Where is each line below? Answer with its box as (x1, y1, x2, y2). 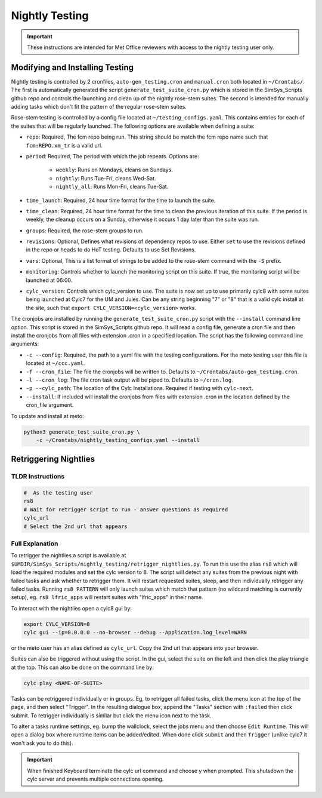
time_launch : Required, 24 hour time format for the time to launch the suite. (26, 197, 216, 204)
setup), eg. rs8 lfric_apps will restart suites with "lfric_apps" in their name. (11, 594, 203, 601)
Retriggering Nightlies (11, 454, 95, 464)
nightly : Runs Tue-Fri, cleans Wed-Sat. (55, 174, 156, 182)
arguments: (11, 340, 39, 348)
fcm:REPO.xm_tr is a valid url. (26, 142, 103, 149)
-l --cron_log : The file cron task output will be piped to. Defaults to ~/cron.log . (26, 376, 233, 383)
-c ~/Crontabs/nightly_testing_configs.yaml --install (36, 437, 200, 443)
